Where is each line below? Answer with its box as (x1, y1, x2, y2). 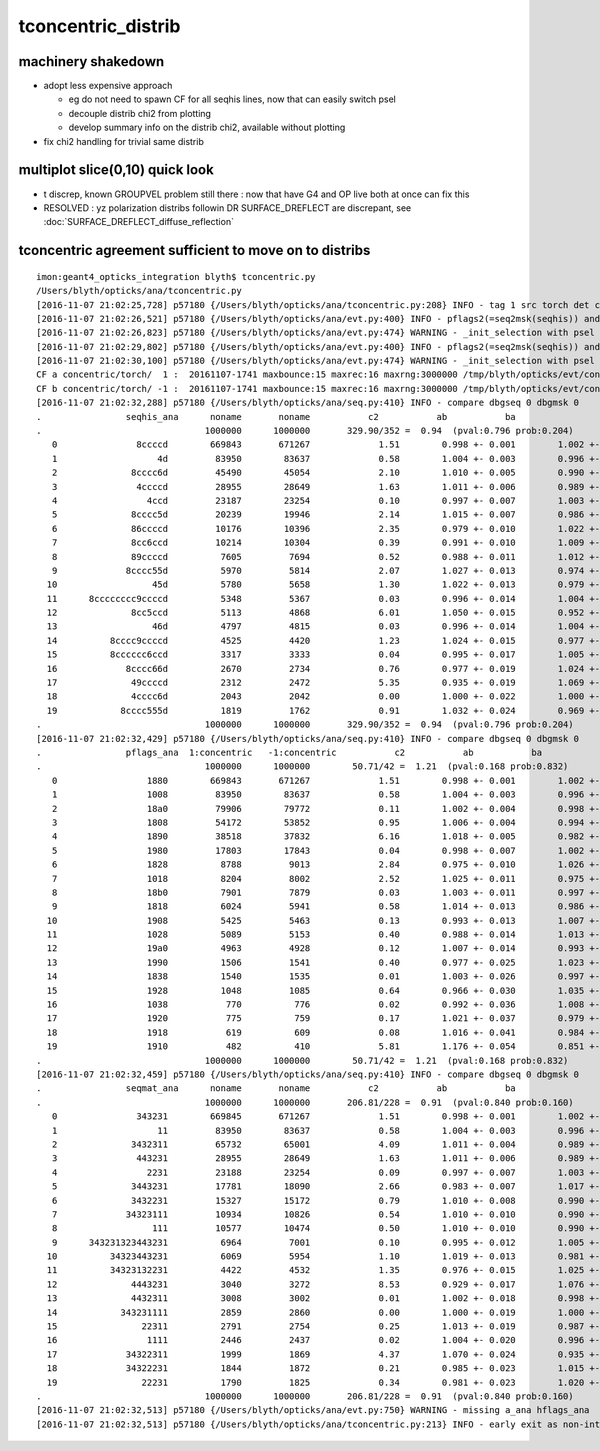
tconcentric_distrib (18, 15, 181, 37)
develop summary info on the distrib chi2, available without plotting (68, 121, 346, 134)
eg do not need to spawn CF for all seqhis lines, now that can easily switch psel (68, 93, 397, 105)
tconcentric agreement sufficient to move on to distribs (18, 242, 371, 259)
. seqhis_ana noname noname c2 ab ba (36, 411, 517, 422)
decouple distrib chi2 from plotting (68, 107, 212, 119)
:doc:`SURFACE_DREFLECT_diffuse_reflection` (43, 216, 235, 228)
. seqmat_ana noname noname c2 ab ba (36, 1083, 517, 1094)
